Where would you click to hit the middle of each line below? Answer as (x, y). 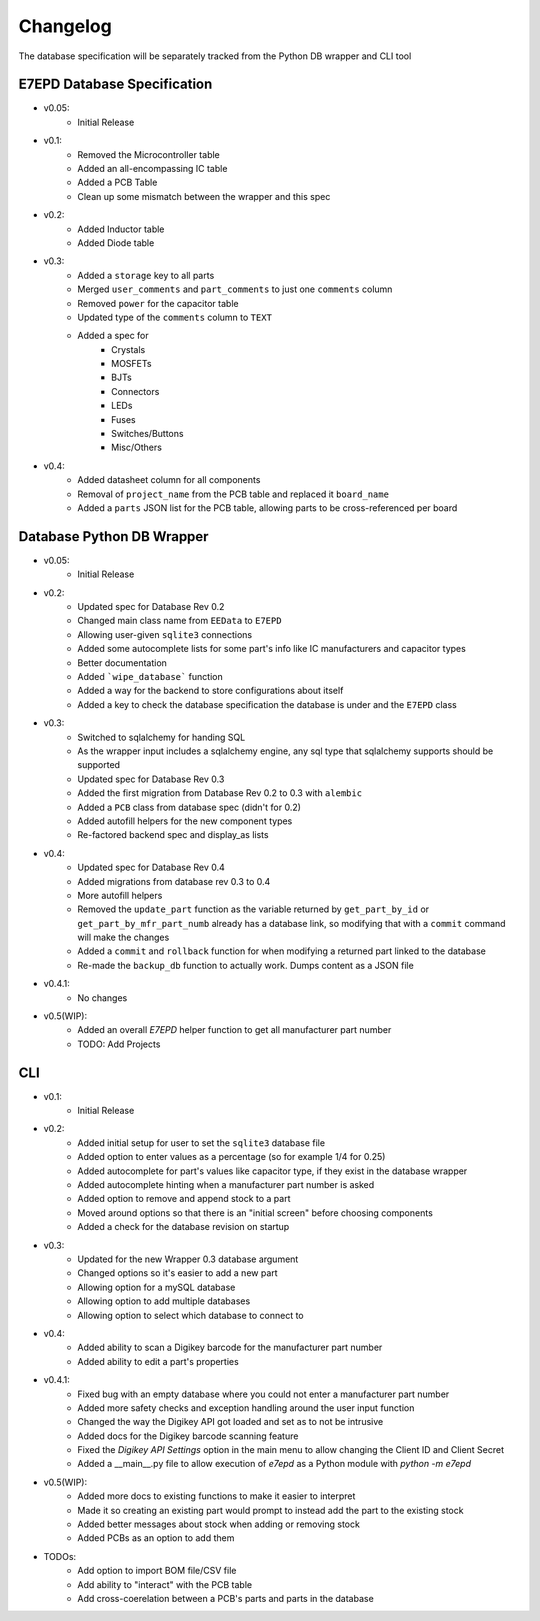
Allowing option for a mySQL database (156, 1287)
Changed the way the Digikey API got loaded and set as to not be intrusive (230, 1422)
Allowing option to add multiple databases (164, 1301)
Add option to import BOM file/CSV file (157, 1571)
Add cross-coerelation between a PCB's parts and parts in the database (225, 1598)
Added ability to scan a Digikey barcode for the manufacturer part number (230, 1347)
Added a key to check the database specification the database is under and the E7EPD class (267, 704)
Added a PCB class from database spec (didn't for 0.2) (189, 807)
